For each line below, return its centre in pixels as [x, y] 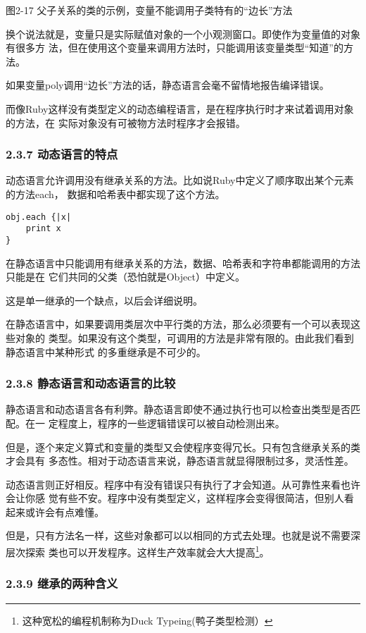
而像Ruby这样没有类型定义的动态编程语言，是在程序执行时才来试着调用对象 [180, 108]
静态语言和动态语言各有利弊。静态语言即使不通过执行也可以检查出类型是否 [178, 409]
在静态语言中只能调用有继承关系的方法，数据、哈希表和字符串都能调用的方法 [183, 263]
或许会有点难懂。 [64, 511]
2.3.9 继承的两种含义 [62, 583]
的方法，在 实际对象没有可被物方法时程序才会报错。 [126, 122]
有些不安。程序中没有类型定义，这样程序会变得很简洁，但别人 [201, 498]
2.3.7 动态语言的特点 [62, 154]
